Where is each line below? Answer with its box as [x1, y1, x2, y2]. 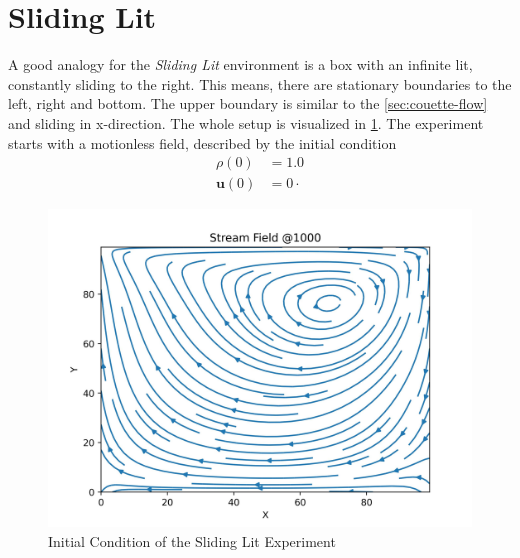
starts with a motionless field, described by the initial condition [8, 132, 397, 153]
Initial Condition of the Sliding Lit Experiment [48, 530, 336, 551]
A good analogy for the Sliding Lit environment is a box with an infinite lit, [8, 54, 473, 75]
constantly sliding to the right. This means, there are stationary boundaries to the [8, 73, 512, 94]
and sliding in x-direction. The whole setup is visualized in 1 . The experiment [8, 112, 484, 133]
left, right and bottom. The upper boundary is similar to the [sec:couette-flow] [8, 93, 488, 114]
